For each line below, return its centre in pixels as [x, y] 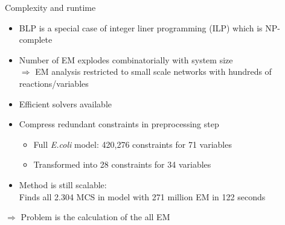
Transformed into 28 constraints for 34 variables [122, 164]
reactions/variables [54, 83]
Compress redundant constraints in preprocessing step [119, 124]
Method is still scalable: [63, 184]
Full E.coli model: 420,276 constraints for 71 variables [133, 144]
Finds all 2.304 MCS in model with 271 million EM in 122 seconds [142, 196]
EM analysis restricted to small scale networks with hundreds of [153, 71]
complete [36, 40]
